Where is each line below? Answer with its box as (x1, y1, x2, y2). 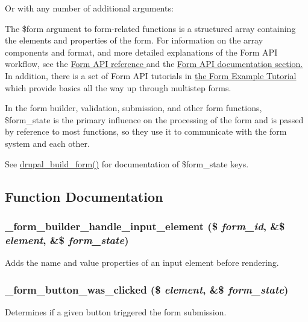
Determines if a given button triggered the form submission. (5, 305, 227, 318)
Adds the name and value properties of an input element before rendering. (5, 256, 279, 269)
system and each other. (5, 137, 90, 149)
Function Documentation (5, 187, 163, 205)
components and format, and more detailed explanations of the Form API (5, 45, 278, 58)
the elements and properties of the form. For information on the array (5, 34, 263, 47)
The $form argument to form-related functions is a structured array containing (5, 22, 296, 34)
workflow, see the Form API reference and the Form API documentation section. (5, 57, 303, 70)
